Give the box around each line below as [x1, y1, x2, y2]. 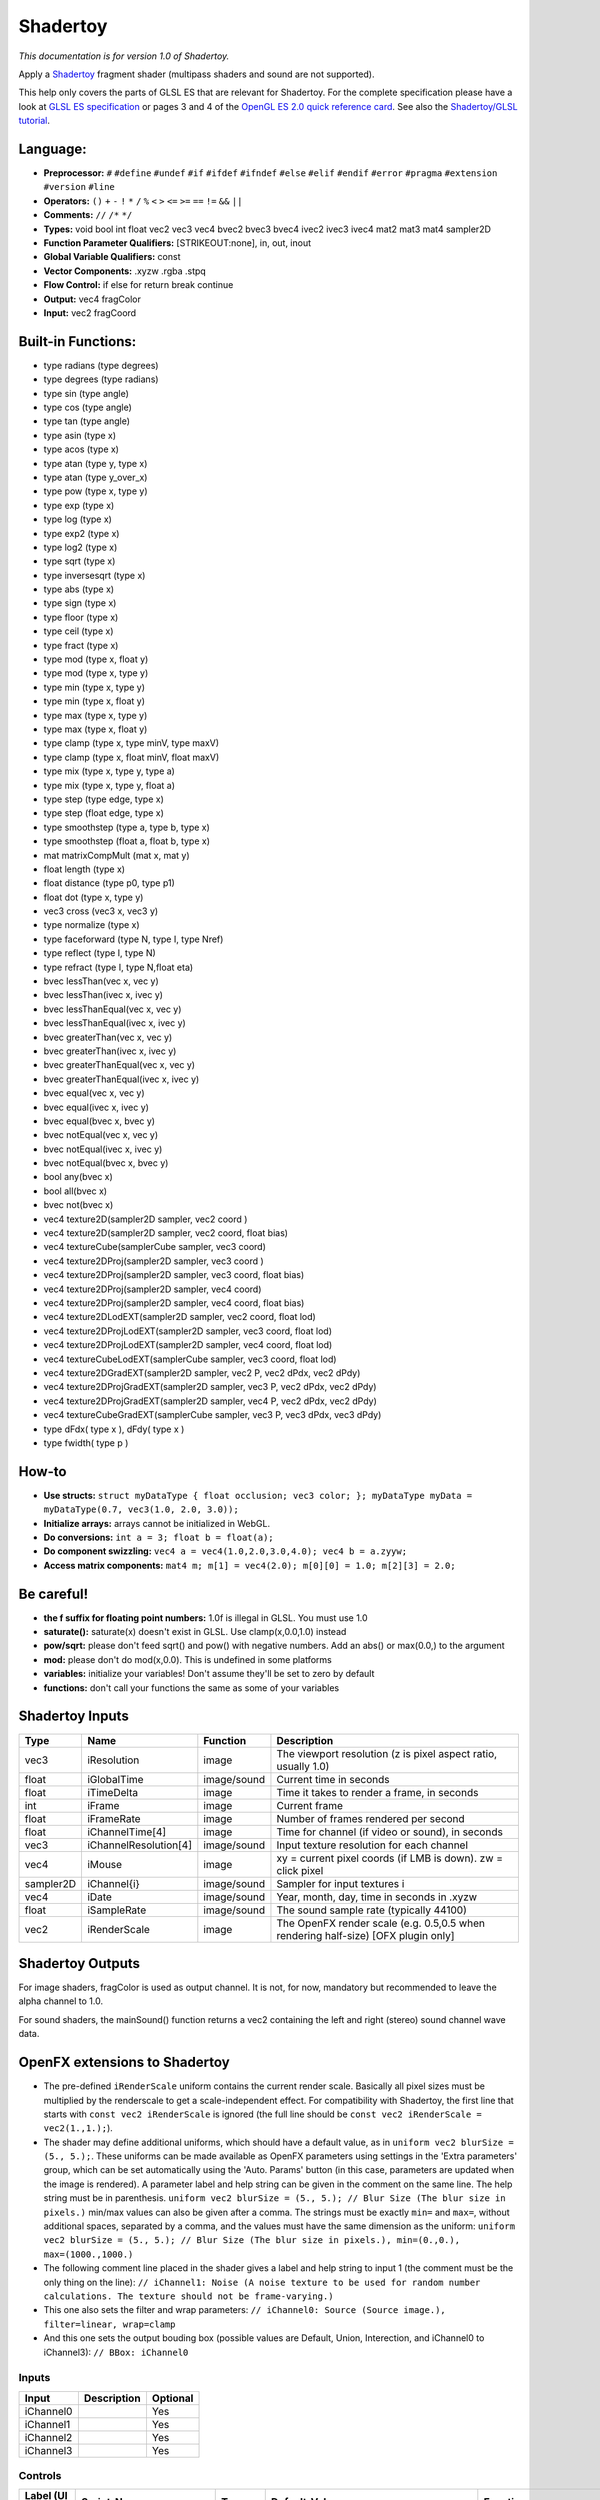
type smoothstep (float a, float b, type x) [43, 835, 210, 847]
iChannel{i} [86, 1876, 140, 1890]
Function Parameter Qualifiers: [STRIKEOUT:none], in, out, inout [43, 236, 312, 249]
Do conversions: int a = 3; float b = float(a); [43, 1531, 274, 1543]
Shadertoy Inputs [18, 1708, 129, 1725]
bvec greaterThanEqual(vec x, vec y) [43, 1059, 195, 1071]
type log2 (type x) [43, 541, 118, 553]
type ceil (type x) [43, 625, 114, 637]
